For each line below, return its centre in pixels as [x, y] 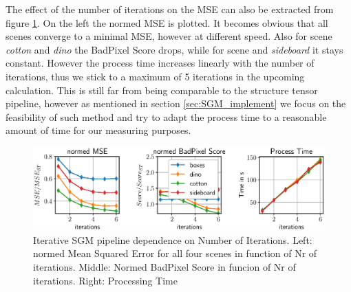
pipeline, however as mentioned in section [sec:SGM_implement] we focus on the [176, 103]
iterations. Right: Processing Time [105, 280]
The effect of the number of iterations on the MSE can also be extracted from [170, 9]
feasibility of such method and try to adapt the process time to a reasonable [166, 116]
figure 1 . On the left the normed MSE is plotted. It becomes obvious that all [167, 22]
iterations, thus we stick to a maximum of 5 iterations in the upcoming [155, 76]
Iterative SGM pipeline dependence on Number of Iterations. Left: [173, 239]
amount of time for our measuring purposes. [98, 130]
